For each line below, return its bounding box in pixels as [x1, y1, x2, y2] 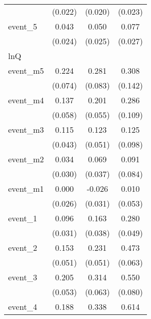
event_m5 [8, 65, 44, 76]
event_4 [8, 301, 37, 312]
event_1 [8, 212, 37, 224]
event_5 [8, 20, 37, 32]
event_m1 [8, 183, 44, 194]
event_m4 [8, 94, 44, 106]
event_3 [8, 271, 37, 283]
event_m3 [8, 124, 44, 135]
